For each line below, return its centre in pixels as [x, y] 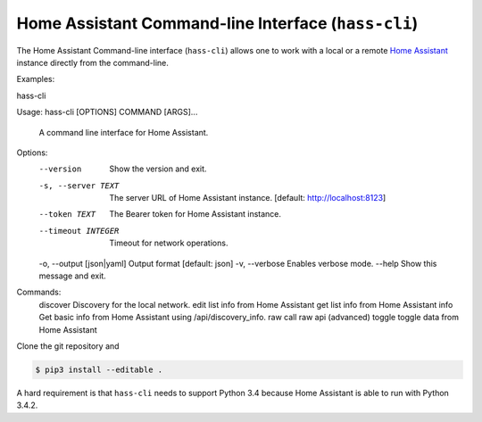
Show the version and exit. [158, 169]
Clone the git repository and [68, 346]
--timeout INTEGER [79, 231]
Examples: [36, 79]
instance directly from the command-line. [93, 62]
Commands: [39, 292]
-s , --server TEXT [79, 186]
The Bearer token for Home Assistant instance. [195, 214]
